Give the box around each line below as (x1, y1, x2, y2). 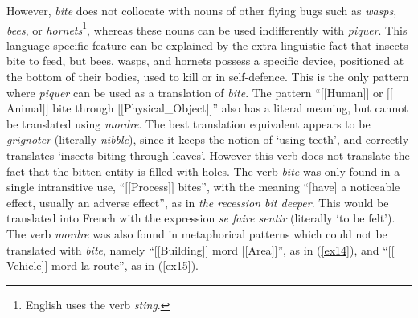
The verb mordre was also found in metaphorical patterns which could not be (6, 225, 387, 242)
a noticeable (341, 178, 400, 195)
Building (160, 241, 203, 258)
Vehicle (6, 257, 42, 274)
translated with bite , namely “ (6, 241, 154, 258)
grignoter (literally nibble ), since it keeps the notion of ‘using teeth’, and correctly (6, 131, 409, 148)
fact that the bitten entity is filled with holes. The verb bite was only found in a (6, 162, 400, 179)
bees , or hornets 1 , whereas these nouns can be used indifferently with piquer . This (6, 18, 408, 38)
